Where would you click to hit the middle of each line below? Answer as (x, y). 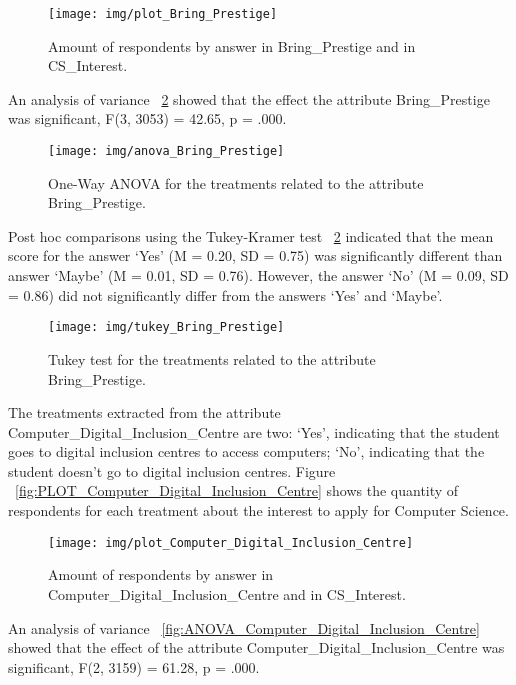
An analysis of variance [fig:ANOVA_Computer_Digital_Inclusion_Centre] (244, 627)
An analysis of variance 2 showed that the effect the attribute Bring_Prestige (249, 98)
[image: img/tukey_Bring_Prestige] (166, 327)
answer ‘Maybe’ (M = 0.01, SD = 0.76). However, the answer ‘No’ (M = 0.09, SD (258, 275)
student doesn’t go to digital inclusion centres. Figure (172, 470)
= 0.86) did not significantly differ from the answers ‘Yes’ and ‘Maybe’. (225, 294)
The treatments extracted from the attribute (144, 412)
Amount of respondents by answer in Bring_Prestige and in (232, 45)
